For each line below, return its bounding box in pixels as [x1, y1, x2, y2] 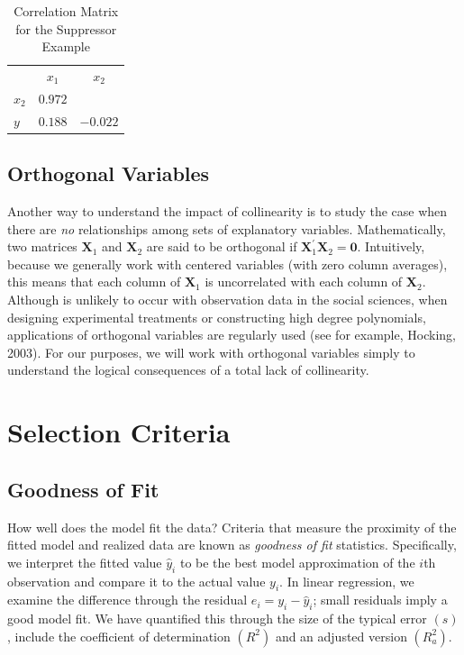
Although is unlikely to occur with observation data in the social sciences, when [7, 289, 448, 308]
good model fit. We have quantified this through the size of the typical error [7, 609, 427, 628]
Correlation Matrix [14, 2, 119, 20]
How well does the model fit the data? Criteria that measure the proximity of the [7, 517, 457, 536]
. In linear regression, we [279, 571, 414, 590]
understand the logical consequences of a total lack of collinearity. [7, 360, 369, 379]
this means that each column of [7, 272, 181, 291]
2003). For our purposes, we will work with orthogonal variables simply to [7, 342, 415, 361]
